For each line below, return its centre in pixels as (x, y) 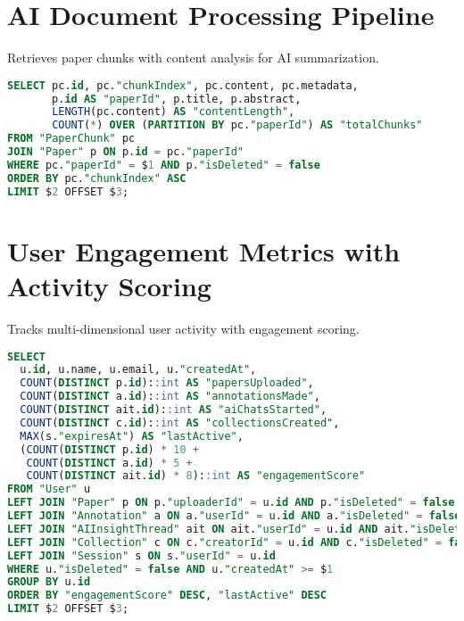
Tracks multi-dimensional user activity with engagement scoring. (183, 328)
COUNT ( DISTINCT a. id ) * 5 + (109, 463)
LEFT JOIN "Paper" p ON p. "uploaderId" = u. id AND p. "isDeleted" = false (231, 503)
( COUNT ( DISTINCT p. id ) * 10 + (109, 449)
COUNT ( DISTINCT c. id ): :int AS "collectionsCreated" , (180, 422)
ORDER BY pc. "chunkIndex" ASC (97, 178)
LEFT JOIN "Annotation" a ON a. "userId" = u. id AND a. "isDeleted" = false (234, 516)
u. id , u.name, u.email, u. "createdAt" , (138, 370)
